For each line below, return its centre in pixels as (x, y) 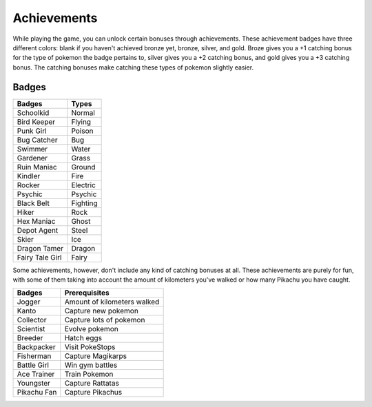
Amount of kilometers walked (112, 302)
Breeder (30, 338)
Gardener (32, 158)
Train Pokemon (89, 374)
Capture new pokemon (102, 311)
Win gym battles (91, 365)
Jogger (29, 302)
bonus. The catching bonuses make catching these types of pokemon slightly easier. (133, 67)
